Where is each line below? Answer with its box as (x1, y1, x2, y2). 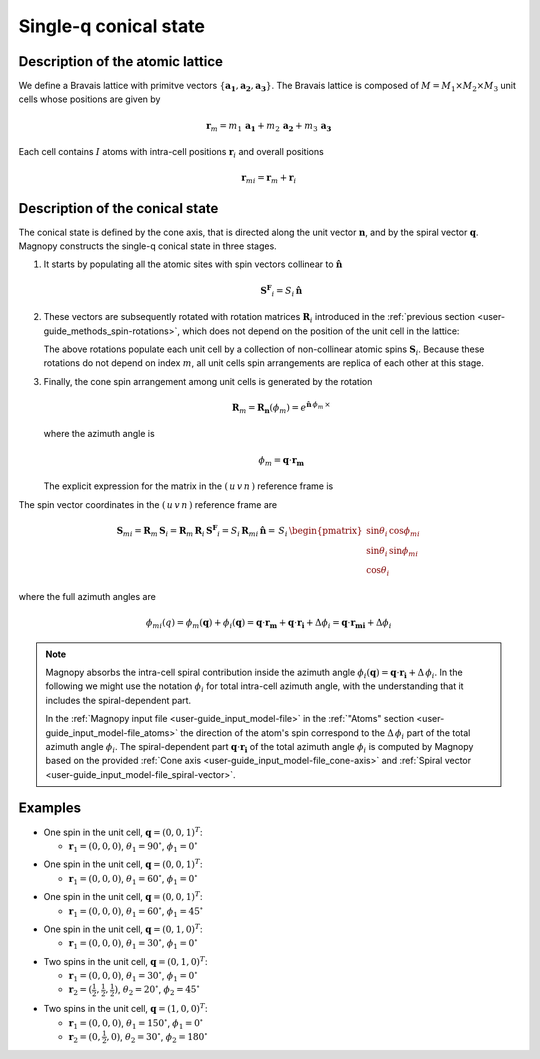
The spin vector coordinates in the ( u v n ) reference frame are (18, 498, 278, 510)
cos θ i (366, 565, 390, 579)
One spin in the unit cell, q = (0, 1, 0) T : (43, 922, 203, 935)
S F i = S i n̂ (260, 282, 303, 299)
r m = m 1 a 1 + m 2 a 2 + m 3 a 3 (205, 120, 332, 134)
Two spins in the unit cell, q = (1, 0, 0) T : (43, 1001, 208, 1015)
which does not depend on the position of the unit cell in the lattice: (181, 325, 460, 337)
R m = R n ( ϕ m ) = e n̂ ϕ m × (231, 400, 331, 415)
